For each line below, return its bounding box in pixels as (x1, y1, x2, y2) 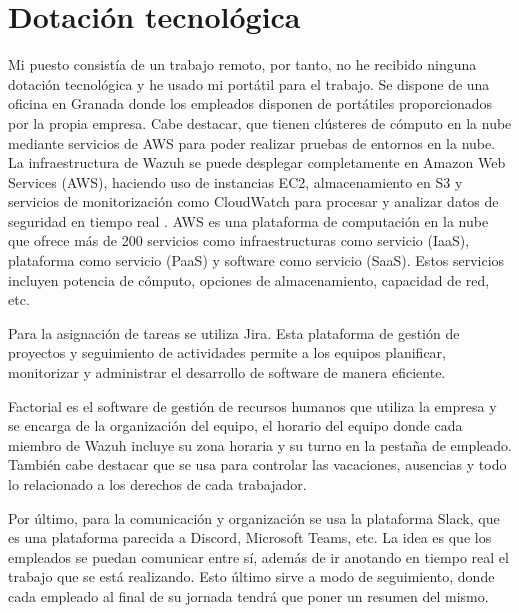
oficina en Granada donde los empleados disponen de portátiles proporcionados (8, 93, 493, 114)
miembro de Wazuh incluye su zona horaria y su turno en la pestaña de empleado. (8, 434, 512, 455)
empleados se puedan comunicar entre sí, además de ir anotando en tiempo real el (8, 546, 509, 567)
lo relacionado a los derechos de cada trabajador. (8, 474, 307, 494)
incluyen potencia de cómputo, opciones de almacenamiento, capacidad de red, (8, 269, 490, 290)
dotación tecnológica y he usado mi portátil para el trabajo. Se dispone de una (8, 73, 490, 94)
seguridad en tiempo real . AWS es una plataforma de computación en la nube (8, 210, 489, 231)
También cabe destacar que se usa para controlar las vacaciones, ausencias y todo (8, 454, 507, 475)
